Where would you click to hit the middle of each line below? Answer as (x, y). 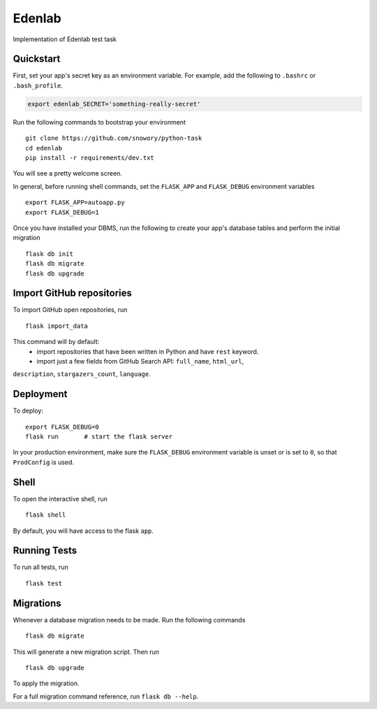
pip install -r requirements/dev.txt (90, 158)
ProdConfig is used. (44, 462)
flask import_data (57, 326)
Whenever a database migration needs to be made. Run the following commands (129, 620)
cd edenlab (44, 148)
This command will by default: (56, 342)
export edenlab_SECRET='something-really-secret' (114, 104)
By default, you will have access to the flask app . (83, 531)
